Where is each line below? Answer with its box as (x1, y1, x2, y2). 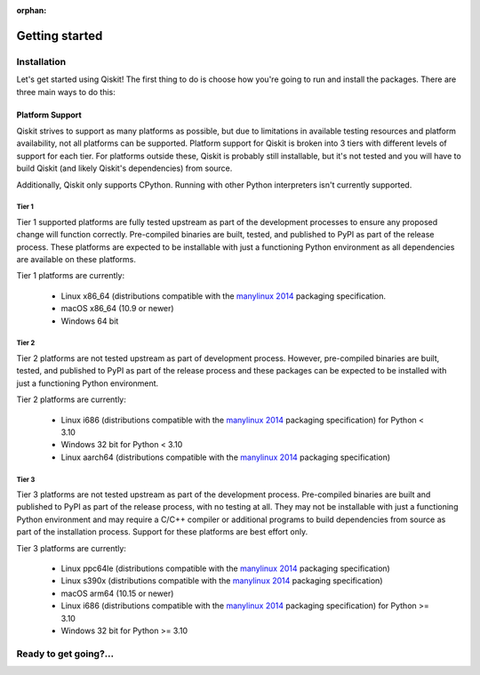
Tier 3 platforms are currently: (16, 542, 126, 553)
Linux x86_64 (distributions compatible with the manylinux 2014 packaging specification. (60, 290, 387, 301)
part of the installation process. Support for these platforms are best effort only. (16, 526, 308, 537)
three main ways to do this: (16, 86, 116, 97)
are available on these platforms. (16, 254, 137, 265)
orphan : (16, 5, 47, 15)
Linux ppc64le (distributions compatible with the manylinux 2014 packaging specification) (60, 563, 390, 574)
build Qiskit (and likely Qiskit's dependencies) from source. (16, 163, 233, 173)
